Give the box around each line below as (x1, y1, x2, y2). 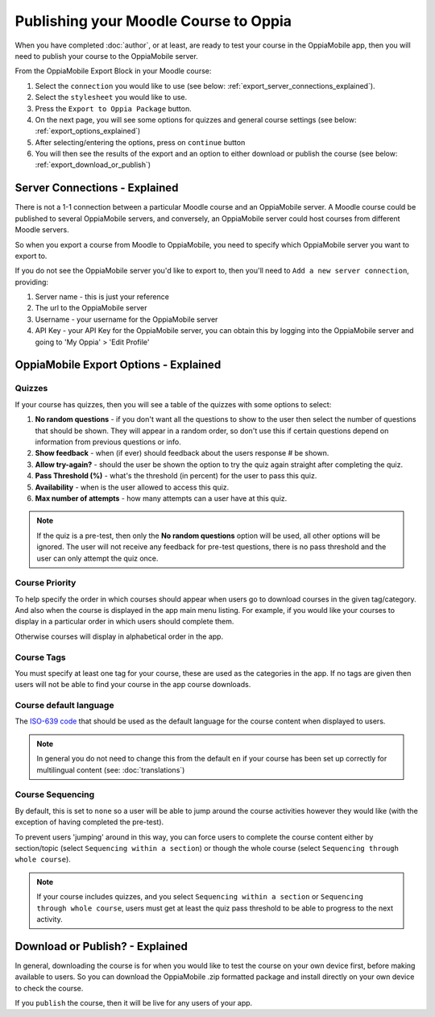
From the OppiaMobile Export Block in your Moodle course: (14, 66, 212, 76)
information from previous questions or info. (35, 436, 181, 447)
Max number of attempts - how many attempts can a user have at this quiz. (35, 493, 288, 503)
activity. (36, 914, 64, 923)
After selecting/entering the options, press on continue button (35, 137, 246, 147)
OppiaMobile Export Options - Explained (14, 358, 222, 372)
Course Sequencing (14, 789, 95, 800)
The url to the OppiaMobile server (35, 303, 147, 313)
